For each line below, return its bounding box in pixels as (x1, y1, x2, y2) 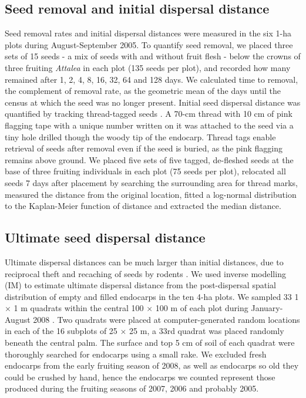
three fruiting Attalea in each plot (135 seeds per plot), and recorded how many (5, 61, 291, 73)
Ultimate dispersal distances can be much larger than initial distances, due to (5, 255, 284, 268)
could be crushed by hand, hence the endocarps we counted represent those (5, 370, 275, 383)
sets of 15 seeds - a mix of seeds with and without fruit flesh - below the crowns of (5, 50, 301, 62)
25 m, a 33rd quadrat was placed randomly (129, 325, 284, 337)
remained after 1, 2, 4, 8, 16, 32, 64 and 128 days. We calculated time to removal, (5, 73, 298, 85)
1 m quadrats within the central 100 (14, 302, 144, 314)
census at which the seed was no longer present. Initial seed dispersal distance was (5, 96, 301, 108)
